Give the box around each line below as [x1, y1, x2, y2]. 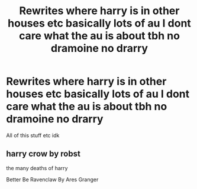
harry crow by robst [6, 149, 81, 159]
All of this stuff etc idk [6, 131, 60, 139]
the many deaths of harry [6, 164, 68, 171]
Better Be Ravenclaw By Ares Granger [6, 175, 99, 183]
